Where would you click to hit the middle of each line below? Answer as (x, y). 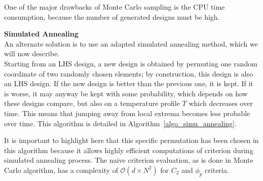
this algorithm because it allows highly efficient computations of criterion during (129, 150)
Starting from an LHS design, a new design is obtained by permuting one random (131, 63)
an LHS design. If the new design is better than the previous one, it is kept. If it (129, 83)
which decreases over (221, 103)
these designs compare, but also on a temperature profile (92, 103)
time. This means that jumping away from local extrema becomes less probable (127, 113)
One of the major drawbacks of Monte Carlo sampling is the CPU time (115, 7)
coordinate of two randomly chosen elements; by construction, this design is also (129, 73)
